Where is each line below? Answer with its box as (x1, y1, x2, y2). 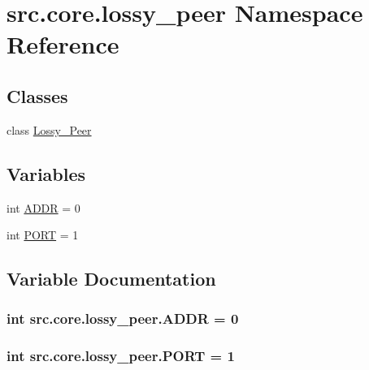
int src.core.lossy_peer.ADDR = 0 (7, 308, 239, 329)
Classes (7, 83, 68, 108)
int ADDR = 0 (7, 199, 80, 216)
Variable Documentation (7, 266, 216, 291)
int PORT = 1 (7, 226, 79, 243)
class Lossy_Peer (7, 121, 92, 138)
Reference (7, 28, 119, 61)
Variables (7, 161, 86, 186)
